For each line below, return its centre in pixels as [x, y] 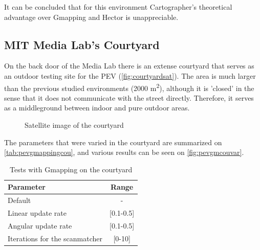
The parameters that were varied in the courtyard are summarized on [113, 142]
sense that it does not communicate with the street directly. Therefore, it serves [129, 97]
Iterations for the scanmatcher [55, 238]
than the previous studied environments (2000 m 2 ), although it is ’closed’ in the [129, 87]
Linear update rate [37, 213]
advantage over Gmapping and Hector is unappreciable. [91, 17]
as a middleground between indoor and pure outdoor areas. [97, 108]
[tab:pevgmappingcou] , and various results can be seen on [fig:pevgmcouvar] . [124, 152]
